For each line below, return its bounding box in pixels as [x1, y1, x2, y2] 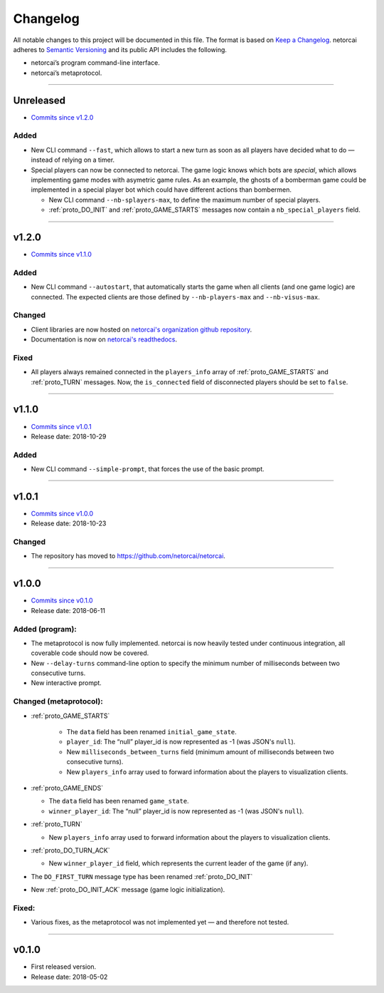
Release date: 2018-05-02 [31, 972, 108, 981]
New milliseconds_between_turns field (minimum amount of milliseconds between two [66, 747, 334, 756]
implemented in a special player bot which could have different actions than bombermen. [31, 185, 292, 194]
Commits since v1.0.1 [31, 422, 92, 431]
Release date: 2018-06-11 [31, 606, 106, 614]
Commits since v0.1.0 [31, 596, 93, 605]
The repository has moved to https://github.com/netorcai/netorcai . [31, 552, 225, 560]
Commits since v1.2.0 [31, 113, 94, 121]
